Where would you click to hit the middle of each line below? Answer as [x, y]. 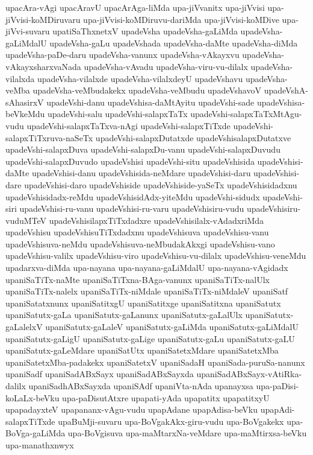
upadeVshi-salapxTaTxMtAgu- [246, 114]
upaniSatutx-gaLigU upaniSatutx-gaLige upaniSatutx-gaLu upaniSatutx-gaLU [150, 338]
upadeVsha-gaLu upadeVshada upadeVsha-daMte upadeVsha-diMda [174, 43]
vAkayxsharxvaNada [43, 66]
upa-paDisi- [277, 386]
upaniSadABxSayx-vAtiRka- [249, 374]
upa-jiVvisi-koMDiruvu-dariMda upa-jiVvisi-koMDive [181, 19]
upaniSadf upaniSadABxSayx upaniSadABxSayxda [100, 374]
